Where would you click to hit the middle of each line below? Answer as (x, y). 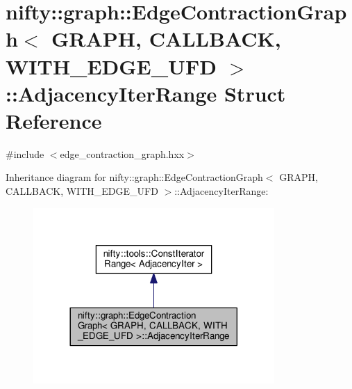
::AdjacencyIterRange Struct (146, 93)
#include (25, 153)
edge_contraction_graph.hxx (122, 153)
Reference (54, 120)
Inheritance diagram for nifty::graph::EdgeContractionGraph (134, 177)
